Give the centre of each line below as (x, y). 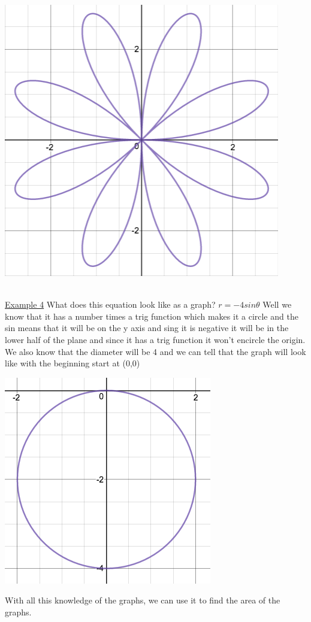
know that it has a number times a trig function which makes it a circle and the (152, 316)
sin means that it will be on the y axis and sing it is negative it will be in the (147, 328)
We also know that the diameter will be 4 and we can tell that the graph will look (155, 351)
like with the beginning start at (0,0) (73, 363)
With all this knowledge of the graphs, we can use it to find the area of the (143, 600)
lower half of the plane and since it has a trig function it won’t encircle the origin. (155, 339)
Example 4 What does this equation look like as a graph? (110, 304)
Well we (277, 304)
